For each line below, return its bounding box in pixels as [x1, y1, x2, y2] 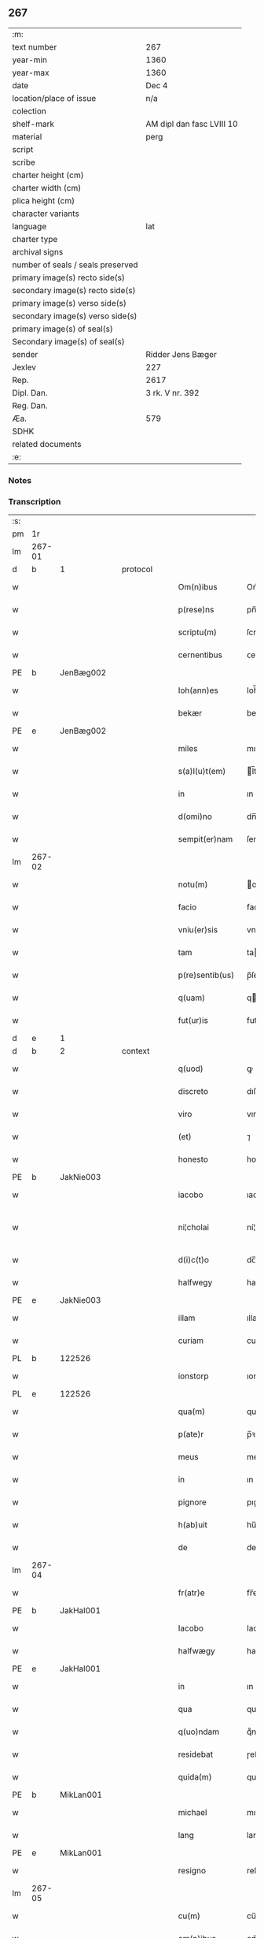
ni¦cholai [178, 1222, 210, 1233]
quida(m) [178, 1772, 212, 1783]
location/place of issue [12, 92, 97, 103]
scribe [12, 157, 35, 168]
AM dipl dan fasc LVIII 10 [145, 118, 238, 129]
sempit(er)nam [178, 834, 233, 845]
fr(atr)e [178, 1587, 205, 1598]
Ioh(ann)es [178, 685, 218, 696]
